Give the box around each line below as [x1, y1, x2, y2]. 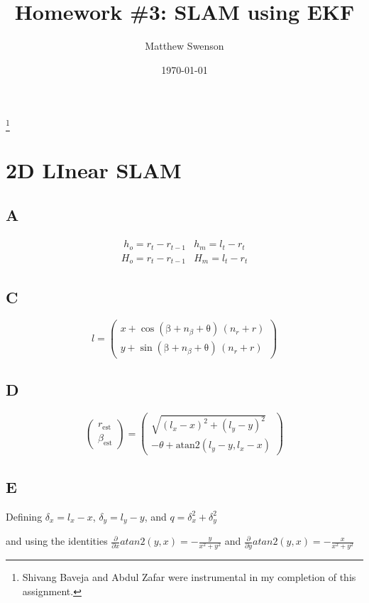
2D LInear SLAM [6, 155, 182, 184]
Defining [6, 509, 43, 523]
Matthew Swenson [145, 38, 224, 53]
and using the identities [6, 533, 108, 548]
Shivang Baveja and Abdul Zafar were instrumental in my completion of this [22, 570, 356, 585]
